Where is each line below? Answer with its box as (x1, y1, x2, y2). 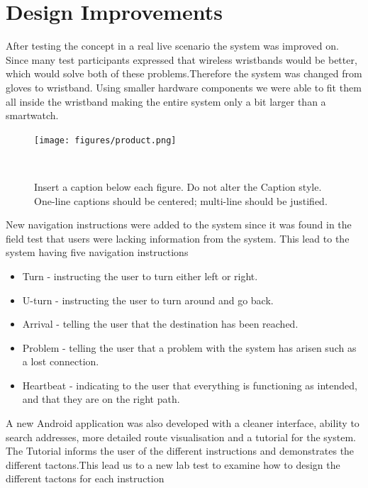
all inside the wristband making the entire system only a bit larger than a (6, 94, 326, 109)
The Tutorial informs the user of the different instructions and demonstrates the (6, 443, 355, 458)
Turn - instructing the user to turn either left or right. (22, 268, 258, 283)
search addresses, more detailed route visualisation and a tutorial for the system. (6, 429, 356, 444)
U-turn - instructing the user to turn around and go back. (22, 292, 274, 307)
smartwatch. (6, 108, 59, 123)
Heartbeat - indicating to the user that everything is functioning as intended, (22, 377, 357, 392)
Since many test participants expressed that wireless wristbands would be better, (6, 52, 357, 67)
